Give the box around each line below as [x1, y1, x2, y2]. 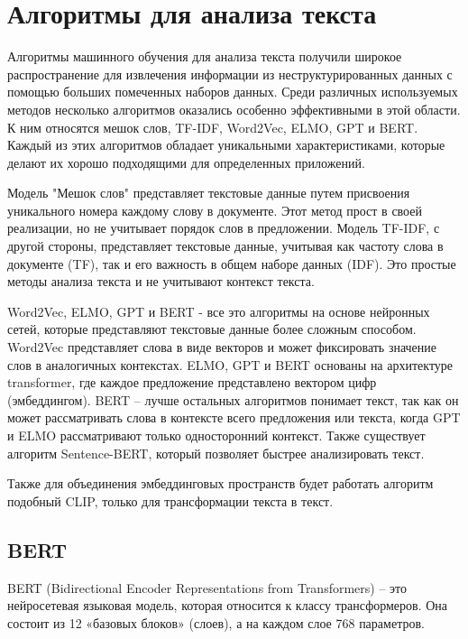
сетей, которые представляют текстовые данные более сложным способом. [7, 319, 417, 338]
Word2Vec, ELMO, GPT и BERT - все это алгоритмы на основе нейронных [7, 301, 430, 320]
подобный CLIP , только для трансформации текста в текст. [7, 491, 334, 510]
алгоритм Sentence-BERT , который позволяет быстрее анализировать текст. [7, 443, 425, 462]
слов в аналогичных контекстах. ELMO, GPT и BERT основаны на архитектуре [7, 355, 454, 374]
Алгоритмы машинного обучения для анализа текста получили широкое [7, 47, 402, 66]
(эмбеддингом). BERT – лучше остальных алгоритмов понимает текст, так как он [7, 390, 459, 409]
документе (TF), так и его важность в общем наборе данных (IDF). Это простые [7, 254, 456, 273]
